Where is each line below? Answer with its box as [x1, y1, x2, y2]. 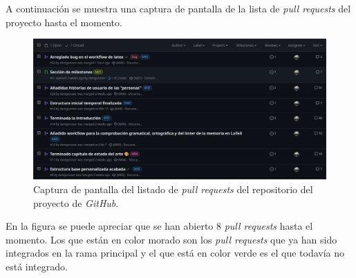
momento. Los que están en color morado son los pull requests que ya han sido [6, 232, 337, 246]
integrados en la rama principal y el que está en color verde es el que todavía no [6, 246, 344, 260]
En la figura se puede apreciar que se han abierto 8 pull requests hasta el [6, 219, 313, 233]
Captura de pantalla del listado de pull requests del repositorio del [33, 181, 313, 196]
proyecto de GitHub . [33, 195, 119, 210]
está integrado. [6, 259, 68, 273]
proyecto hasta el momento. [6, 14, 122, 29]
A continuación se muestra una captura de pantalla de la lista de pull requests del [6, 1, 351, 15]
